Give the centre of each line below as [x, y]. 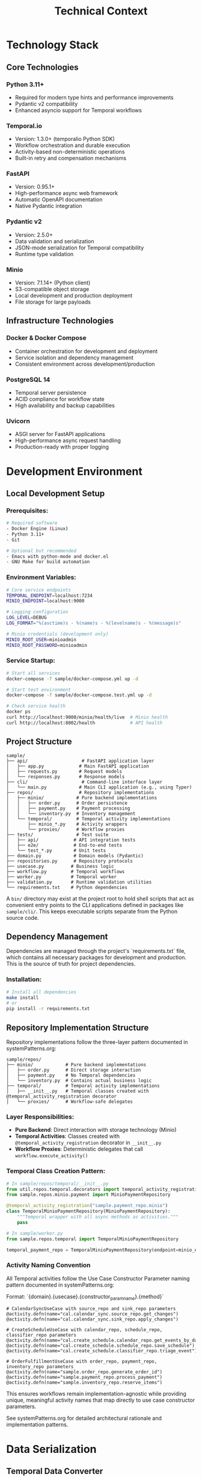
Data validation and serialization [54, 241]
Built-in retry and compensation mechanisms [71, 158]
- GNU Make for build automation [48, 562]
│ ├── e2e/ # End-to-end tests [64, 845]
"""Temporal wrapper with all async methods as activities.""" [98, 1217]
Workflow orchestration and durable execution [72, 145]
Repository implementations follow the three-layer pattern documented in [97, 1042]
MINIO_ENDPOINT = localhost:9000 [45, 601]
